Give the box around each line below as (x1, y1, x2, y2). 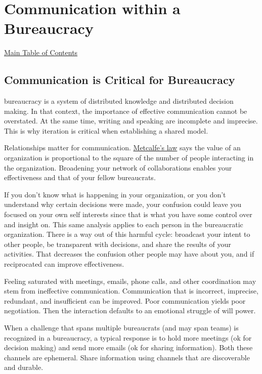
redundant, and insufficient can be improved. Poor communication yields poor (4, 295, 246, 306)
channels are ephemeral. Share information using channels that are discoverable (4, 352, 250, 362)
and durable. (4, 362, 43, 372)
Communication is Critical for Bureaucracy (4, 72, 235, 88)
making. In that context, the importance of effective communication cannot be (4, 105, 247, 116)
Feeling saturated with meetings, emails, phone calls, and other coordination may (4, 275, 256, 286)
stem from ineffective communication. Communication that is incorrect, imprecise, (4, 285, 258, 296)
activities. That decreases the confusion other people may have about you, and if (4, 248, 254, 259)
